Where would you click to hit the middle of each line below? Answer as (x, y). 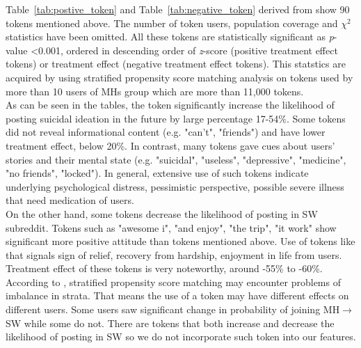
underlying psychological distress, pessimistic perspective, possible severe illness (175, 186)
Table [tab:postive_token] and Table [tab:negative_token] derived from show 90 (178, 9)
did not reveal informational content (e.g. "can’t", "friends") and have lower (166, 132)
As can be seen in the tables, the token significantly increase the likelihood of (170, 105)
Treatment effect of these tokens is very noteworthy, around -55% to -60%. (164, 268)
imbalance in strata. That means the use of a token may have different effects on (177, 295)
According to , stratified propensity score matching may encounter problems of (173, 282)
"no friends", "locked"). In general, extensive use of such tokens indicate (157, 173)
